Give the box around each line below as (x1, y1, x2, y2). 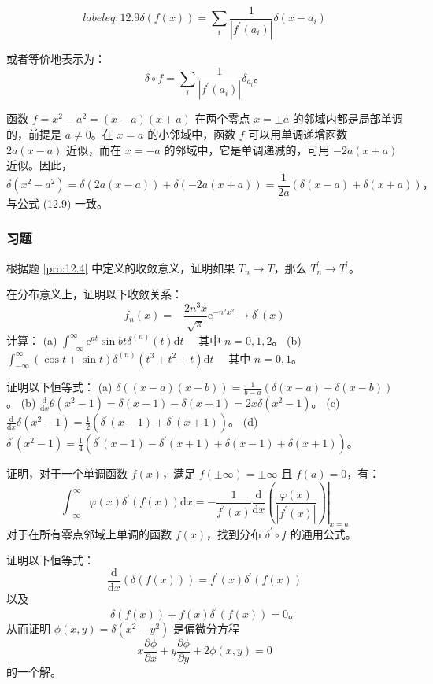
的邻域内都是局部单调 (292, 110, 403, 127)
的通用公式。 (290, 525, 357, 542)
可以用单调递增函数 (248, 126, 348, 142)
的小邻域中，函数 (147, 126, 236, 142)
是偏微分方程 (173, 620, 240, 637)
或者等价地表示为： (6, 50, 105, 66)
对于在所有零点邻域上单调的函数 (6, 525, 172, 542)
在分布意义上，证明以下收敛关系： (6, 286, 183, 302)
